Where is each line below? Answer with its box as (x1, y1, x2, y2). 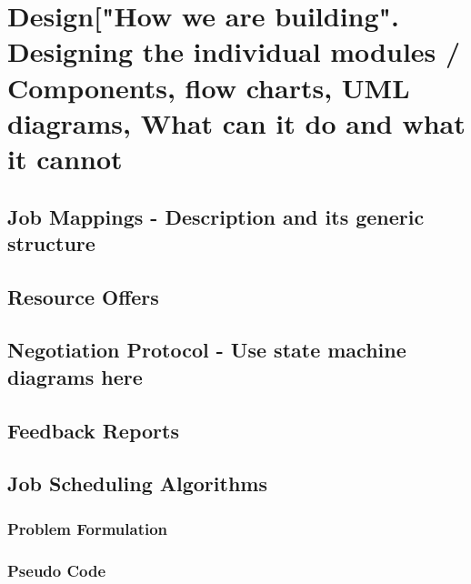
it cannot (7, 139, 123, 176)
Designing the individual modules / (7, 33, 461, 70)
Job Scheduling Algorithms (7, 469, 267, 498)
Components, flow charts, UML (7, 68, 410, 106)
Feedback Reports (7, 416, 179, 444)
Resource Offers (7, 282, 159, 310)
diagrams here (7, 362, 143, 390)
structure (7, 228, 95, 257)
